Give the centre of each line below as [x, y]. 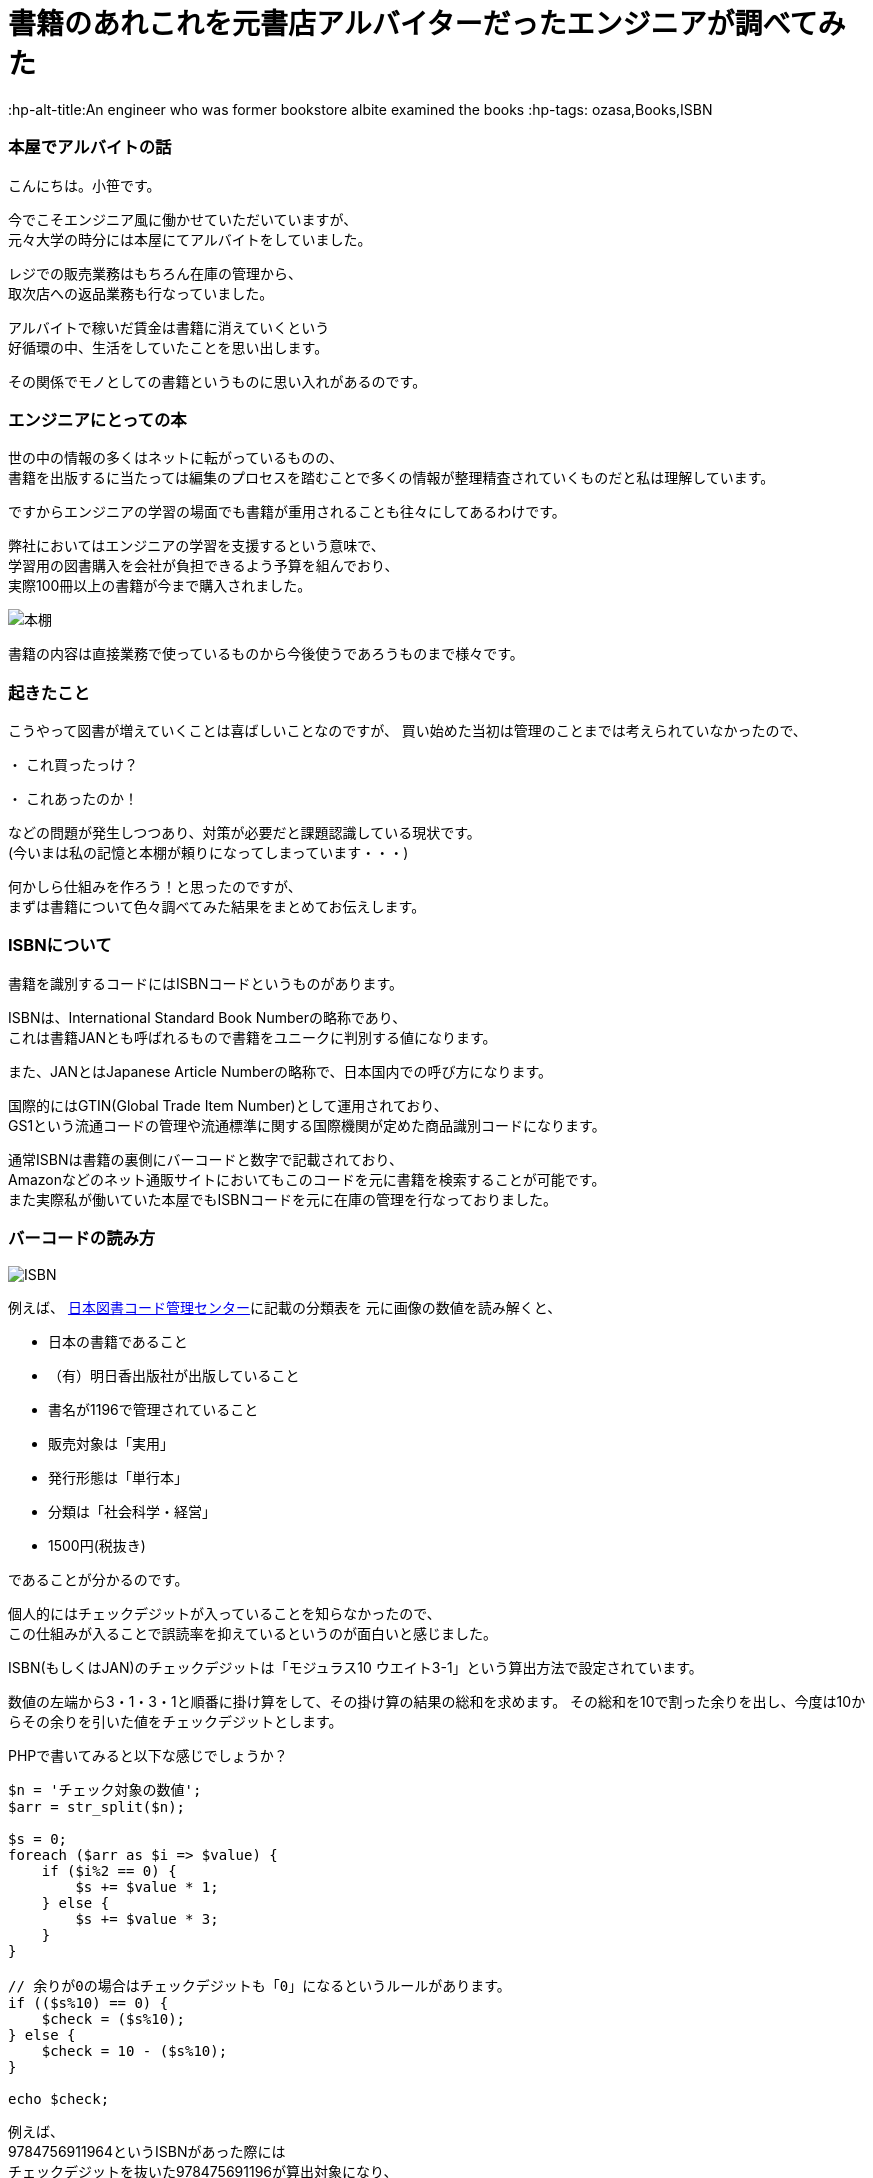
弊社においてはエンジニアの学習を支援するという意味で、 [196, 546]
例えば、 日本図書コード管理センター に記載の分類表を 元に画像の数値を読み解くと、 [285, 1307]
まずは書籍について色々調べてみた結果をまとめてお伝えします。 [217, 906]
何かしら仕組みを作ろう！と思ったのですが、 [155, 886]
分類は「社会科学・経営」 [132, 1511]
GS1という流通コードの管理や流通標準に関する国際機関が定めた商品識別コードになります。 [307, 1125]
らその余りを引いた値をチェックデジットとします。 [175, 1721]
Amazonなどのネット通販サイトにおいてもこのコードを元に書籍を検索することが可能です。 [307, 1179]
